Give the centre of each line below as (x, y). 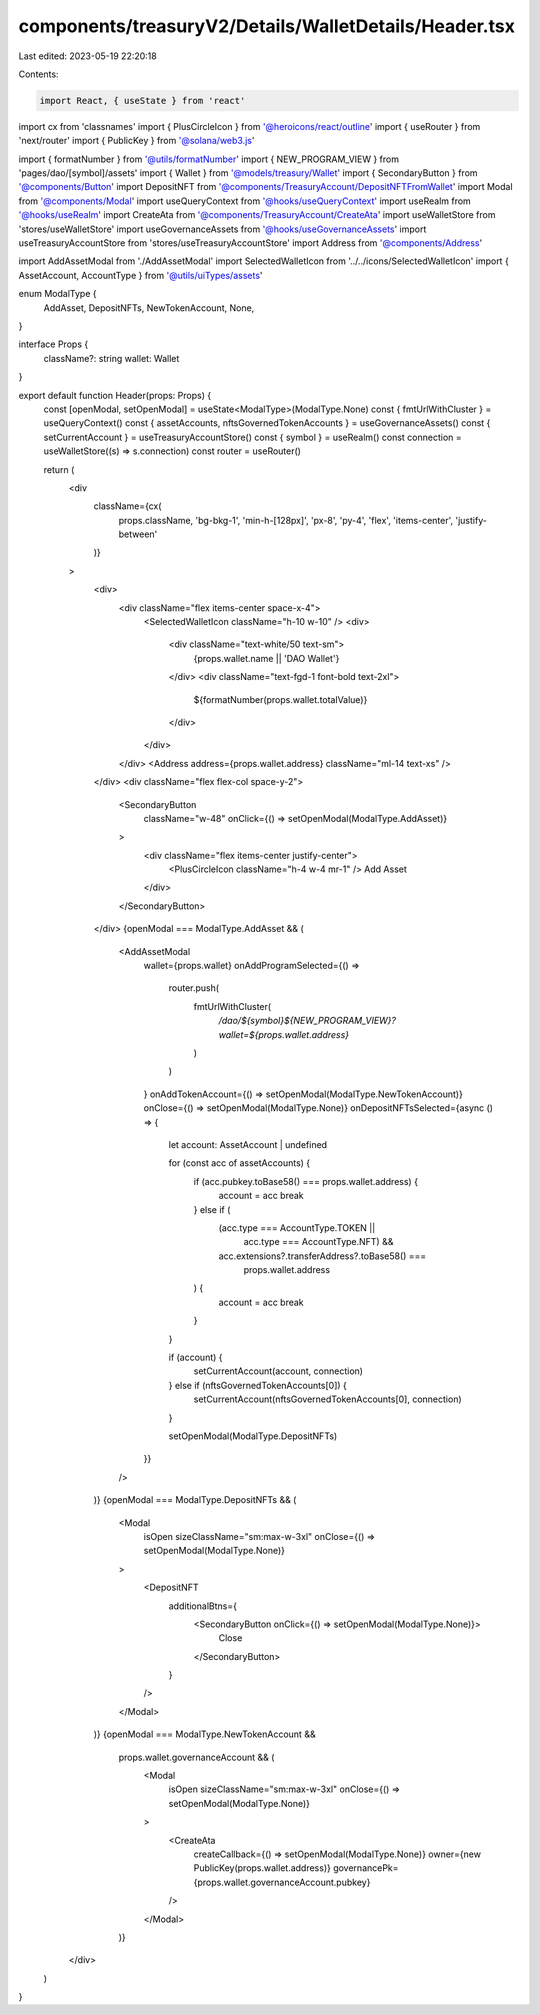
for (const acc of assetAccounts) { (239, 1163)
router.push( (194, 988)
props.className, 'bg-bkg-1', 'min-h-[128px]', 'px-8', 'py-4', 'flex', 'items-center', (286, 520)
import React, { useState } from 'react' (142, 100)
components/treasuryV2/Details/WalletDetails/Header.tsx (266, 26)
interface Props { (53, 344)
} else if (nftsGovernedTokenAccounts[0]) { (257, 1385)
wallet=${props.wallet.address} (284, 1034)
